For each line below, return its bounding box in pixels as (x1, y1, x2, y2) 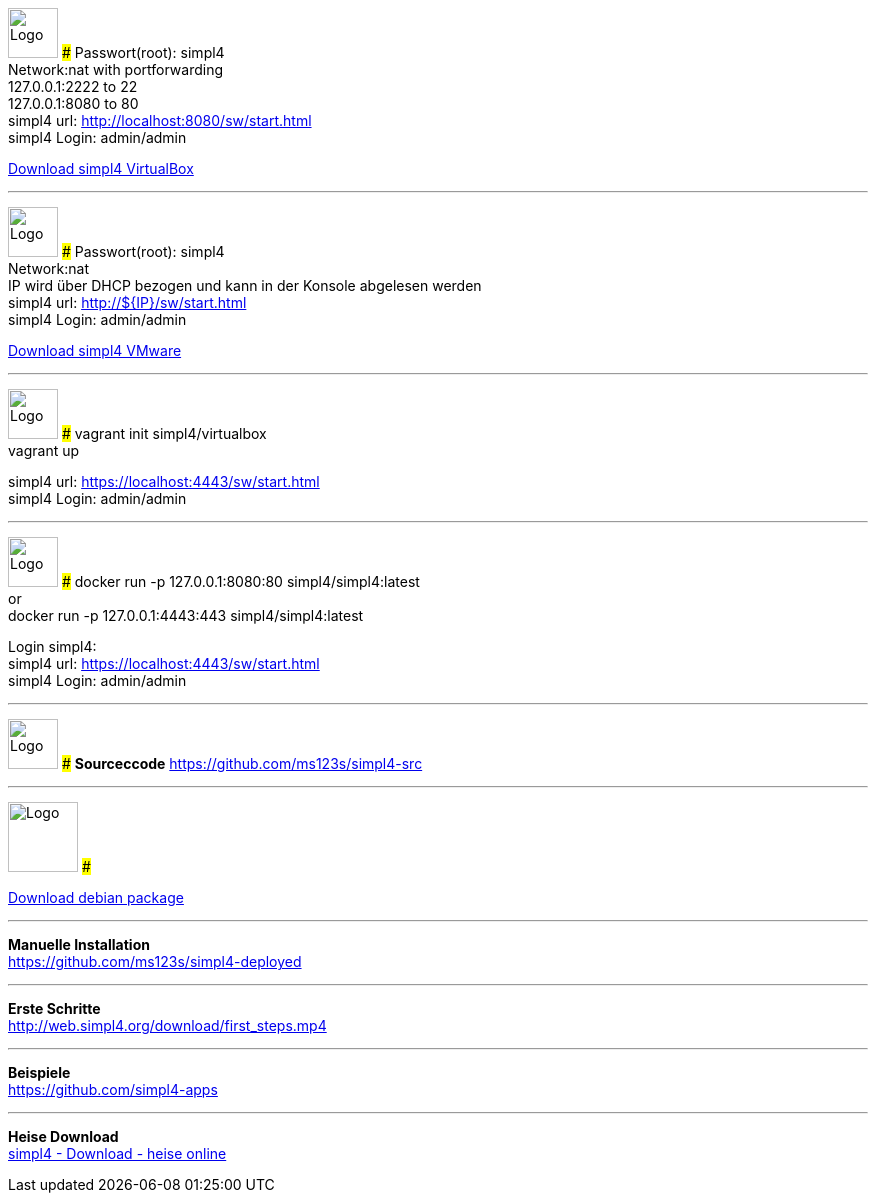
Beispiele (8, 1064, 71, 1082)
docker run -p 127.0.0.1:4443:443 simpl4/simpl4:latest (8, 607, 364, 625)
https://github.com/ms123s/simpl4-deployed (8, 953, 302, 971)
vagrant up (8, 442, 80, 460)
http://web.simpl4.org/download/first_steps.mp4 (8, 1017, 327, 1035)
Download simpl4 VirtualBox (8, 160, 194, 178)
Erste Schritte (8, 1000, 101, 1018)
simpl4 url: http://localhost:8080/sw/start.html (8, 112, 312, 130)
